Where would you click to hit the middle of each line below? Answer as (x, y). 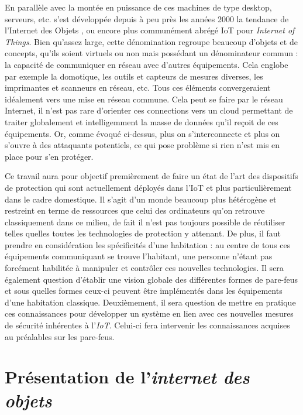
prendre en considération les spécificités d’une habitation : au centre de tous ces (148, 244)
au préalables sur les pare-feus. (60, 336)
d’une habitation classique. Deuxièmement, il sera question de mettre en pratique (150, 302)
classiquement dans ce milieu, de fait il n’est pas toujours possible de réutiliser (145, 222)
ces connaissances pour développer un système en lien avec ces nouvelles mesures (149, 313)
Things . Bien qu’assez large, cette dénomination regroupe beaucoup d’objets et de (151, 41)
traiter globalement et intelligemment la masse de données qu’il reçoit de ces (142, 121)
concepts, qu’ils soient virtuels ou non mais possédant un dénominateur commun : (151, 53)
